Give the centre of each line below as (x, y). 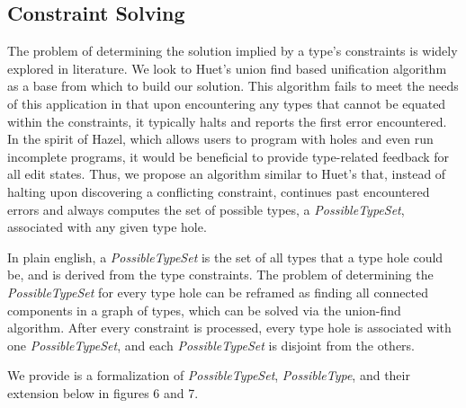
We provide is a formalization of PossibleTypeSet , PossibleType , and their (209, 375)
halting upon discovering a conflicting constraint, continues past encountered (219, 191)
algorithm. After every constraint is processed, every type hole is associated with (229, 328)
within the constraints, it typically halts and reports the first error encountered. (227, 121)
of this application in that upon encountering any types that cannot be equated (227, 103)
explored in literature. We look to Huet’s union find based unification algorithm (227, 68)
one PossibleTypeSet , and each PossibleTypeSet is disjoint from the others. (211, 345)
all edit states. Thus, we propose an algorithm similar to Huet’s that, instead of (227, 174)
